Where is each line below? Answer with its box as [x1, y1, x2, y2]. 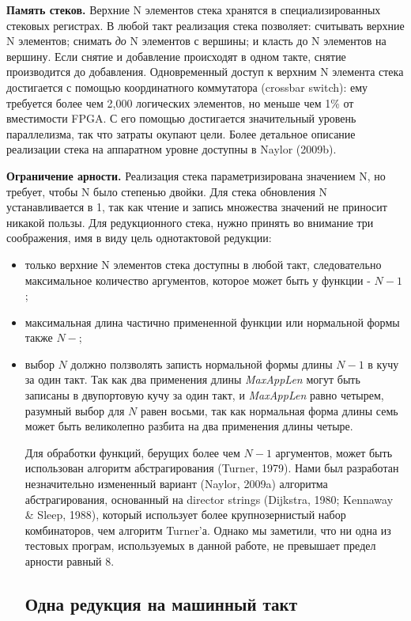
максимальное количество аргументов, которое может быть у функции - [25, 271, 371, 288]
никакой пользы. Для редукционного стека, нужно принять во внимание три [6, 214, 374, 230]
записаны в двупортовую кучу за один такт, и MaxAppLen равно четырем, [25, 387, 384, 403]
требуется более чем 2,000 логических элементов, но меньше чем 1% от [6, 94, 354, 111]
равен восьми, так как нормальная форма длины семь [140, 402, 398, 418]
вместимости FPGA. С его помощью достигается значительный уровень [6, 110, 356, 127]
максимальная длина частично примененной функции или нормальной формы [25, 313, 400, 330]
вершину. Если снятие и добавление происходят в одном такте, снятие [6, 47, 346, 64]
